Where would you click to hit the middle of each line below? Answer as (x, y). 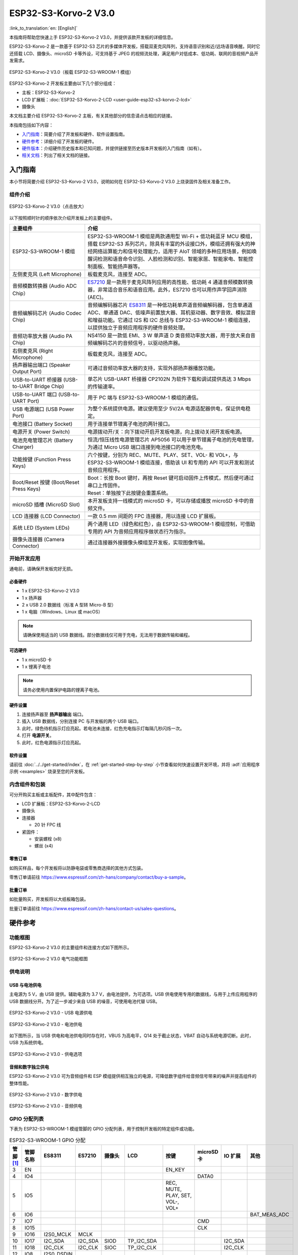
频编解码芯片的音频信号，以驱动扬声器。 (135, 343)
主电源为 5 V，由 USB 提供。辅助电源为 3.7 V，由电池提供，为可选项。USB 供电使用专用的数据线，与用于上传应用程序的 (133, 994)
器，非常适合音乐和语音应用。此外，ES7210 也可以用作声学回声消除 (167, 290)
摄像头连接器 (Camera (38, 540)
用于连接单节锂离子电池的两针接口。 (130, 424)
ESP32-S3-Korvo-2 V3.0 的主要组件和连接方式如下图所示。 (70, 948)
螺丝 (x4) (44, 846)
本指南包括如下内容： (31, 125)
